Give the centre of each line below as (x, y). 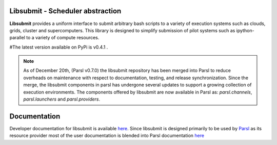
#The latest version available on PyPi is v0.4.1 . (59, 47)
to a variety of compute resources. (63, 38)
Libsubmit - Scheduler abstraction (65, 11)
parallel (17, 38)
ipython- (245, 30)
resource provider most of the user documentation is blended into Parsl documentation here (107, 136)
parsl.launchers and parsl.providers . (62, 99)
